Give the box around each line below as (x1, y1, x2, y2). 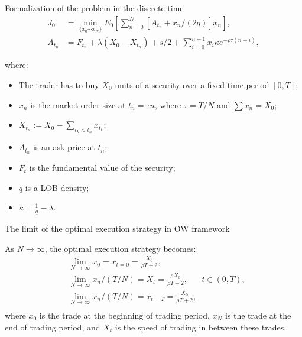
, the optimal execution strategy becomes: (44, 242, 196, 254)
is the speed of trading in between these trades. (115, 320, 287, 333)
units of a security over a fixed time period (115, 78, 269, 90)
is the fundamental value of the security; (29, 161, 176, 174)
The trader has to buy (18, 78, 99, 90)
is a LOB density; (25, 181, 89, 193)
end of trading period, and (5, 320, 100, 333)
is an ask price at (33, 141, 95, 153)
